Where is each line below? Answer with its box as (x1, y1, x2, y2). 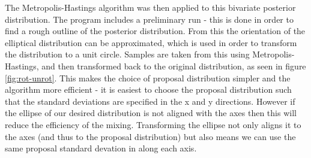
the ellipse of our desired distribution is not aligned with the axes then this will (5, 107, 297, 119)
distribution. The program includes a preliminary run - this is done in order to (5, 13, 294, 25)
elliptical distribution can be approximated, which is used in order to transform (5, 36, 297, 48)
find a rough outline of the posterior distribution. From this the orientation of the (5, 25, 306, 37)
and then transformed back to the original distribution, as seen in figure (41, 59, 306, 72)
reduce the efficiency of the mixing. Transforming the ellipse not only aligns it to (5, 118, 301, 130)
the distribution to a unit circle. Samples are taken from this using (5, 48, 250, 60)
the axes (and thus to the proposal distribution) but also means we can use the (5, 130, 296, 142)
